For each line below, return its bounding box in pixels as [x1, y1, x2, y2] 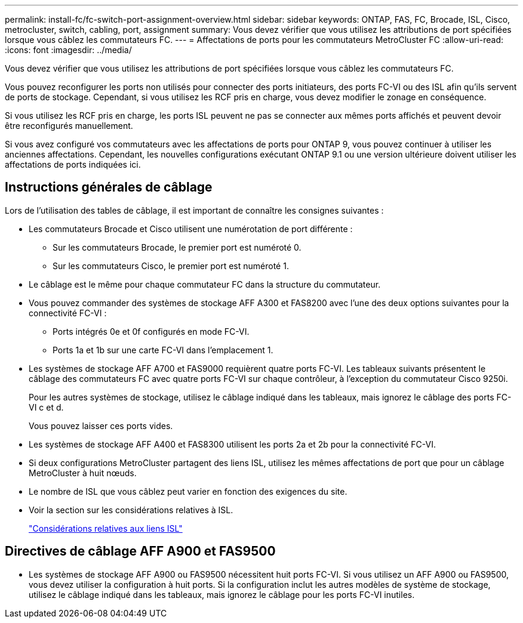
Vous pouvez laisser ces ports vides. [29, 420, 173, 431]
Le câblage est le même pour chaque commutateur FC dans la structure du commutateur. [29, 279, 381, 289]
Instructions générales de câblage [5, 180, 213, 195]
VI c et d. [29, 402, 64, 412]
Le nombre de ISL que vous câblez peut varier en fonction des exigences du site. [29, 486, 347, 496]
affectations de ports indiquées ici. [5, 159, 141, 169]
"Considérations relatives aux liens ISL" [29, 523, 183, 533]
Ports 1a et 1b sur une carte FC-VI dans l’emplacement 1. [53, 344, 273, 355]
